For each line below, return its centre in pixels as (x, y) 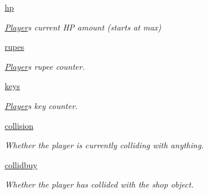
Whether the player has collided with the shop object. (99, 184)
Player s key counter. (41, 105)
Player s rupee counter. (45, 66)
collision (19, 125)
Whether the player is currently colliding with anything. (104, 145)
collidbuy (21, 164)
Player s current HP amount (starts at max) (83, 27)
